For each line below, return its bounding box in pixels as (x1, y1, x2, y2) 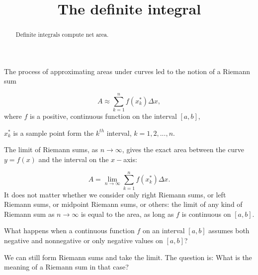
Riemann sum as (4, 208, 55, 219)
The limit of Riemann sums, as (4, 144, 98, 155)
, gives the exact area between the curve (122, 144, 244, 155)
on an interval (142, 225, 185, 236)
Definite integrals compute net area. (15, 30, 109, 39)
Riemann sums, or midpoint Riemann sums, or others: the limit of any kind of (4, 199, 243, 209)
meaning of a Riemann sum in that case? (4, 262, 129, 272)
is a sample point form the (13, 127, 94, 138)
